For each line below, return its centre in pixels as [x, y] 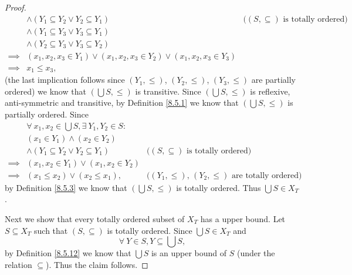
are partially [273, 80]
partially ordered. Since [47, 114]
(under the [256, 253]
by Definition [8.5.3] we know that [66, 187]
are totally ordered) [267, 175]
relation [18, 264]
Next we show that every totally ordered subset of [95, 218]
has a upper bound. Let [243, 218]
